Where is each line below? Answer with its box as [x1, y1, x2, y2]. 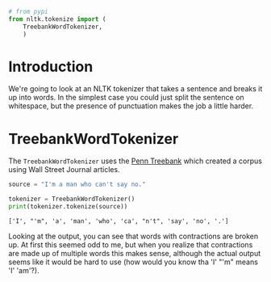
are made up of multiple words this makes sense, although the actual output [8, 249, 261, 258]
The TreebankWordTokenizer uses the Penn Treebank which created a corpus [8, 156, 262, 166]
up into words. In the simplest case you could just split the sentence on [8, 93, 244, 103]
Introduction [8, 57, 94, 76]
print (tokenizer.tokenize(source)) [8, 203, 128, 211]
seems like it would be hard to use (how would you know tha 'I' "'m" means [8, 257, 258, 267]
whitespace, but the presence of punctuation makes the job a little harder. [8, 101, 254, 111]
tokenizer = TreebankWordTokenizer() [8, 195, 135, 204]
